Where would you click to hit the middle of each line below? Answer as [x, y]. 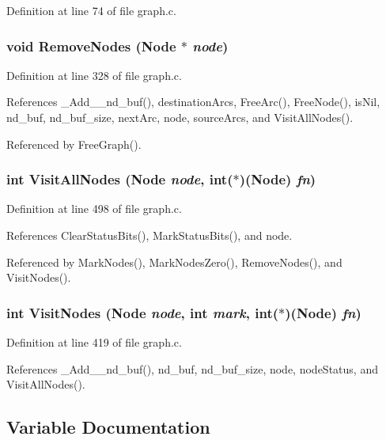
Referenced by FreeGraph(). [74, 144]
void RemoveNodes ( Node [91, 46]
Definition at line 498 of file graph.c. [94, 209]
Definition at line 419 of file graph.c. [94, 342]
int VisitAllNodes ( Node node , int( [120, 179]
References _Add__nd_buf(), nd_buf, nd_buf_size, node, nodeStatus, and [192, 368]
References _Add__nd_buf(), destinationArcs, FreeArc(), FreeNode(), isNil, [193, 102]
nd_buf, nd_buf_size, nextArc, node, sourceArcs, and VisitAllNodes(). [180, 117]
